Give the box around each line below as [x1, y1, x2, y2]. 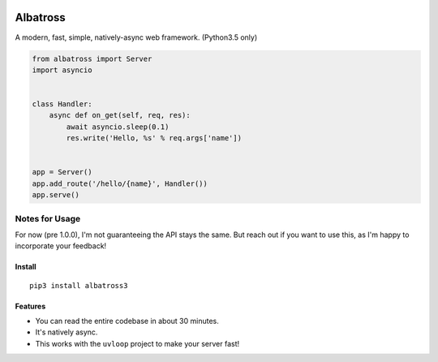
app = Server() [32, 167, 92, 177]
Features [15, 301, 46, 311]
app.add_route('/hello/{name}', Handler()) [32, 179, 208, 188]
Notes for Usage [15, 213, 81, 224]
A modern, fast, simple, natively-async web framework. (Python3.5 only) [15, 32, 258, 42]
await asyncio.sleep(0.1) [66, 122, 170, 131]
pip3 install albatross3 [29, 281, 128, 290]
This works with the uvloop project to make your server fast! [35, 338, 239, 348]
